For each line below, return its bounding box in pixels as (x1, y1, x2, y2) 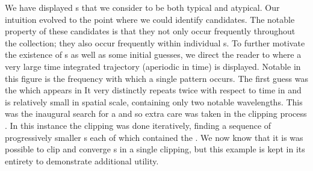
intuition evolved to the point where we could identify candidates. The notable (5, 13, 295, 25)
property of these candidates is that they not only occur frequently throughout (5, 25, 296, 37)
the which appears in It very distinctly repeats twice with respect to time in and (5, 84, 302, 96)
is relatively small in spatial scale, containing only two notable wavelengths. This (5, 95, 303, 108)
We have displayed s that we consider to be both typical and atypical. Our (5, 1, 280, 13)
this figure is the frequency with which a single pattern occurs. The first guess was (5, 72, 308, 84)
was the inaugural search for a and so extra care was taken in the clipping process (5, 107, 307, 120)
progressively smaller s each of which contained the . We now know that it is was (5, 131, 303, 143)
